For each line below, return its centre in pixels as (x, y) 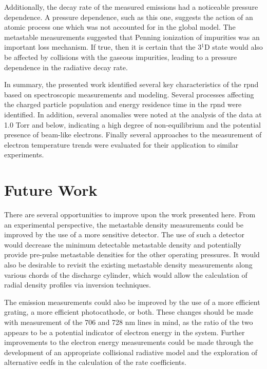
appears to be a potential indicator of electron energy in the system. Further (125, 332)
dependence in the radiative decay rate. (66, 67)
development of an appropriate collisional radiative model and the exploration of (131, 352)
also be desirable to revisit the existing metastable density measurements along (128, 264)
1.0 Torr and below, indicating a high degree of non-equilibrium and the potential (132, 124)
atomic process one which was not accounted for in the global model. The (120, 27)
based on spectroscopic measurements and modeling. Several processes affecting (129, 94)
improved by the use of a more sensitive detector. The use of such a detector (124, 234)
